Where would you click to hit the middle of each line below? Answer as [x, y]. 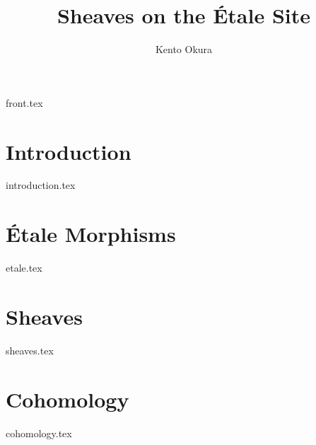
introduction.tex [41, 185]
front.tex [24, 102]
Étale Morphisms [91, 234]
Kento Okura [184, 49]
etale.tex [24, 268]
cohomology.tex [39, 433]
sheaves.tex [30, 350]
